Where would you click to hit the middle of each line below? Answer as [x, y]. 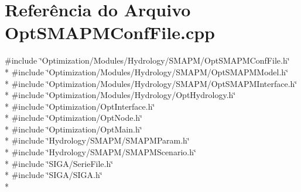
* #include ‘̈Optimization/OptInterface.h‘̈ [80, 106]
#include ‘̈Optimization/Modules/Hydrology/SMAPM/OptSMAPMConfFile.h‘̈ [147, 60]
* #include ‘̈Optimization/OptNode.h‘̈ [73, 118]
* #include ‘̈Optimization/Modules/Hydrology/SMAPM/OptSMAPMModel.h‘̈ [147, 71]
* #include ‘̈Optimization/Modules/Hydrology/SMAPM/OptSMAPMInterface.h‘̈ [151, 83]
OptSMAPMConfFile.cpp [110, 32]
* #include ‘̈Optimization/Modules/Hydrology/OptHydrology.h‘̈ [120, 95]
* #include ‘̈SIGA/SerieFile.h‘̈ [59, 163]
